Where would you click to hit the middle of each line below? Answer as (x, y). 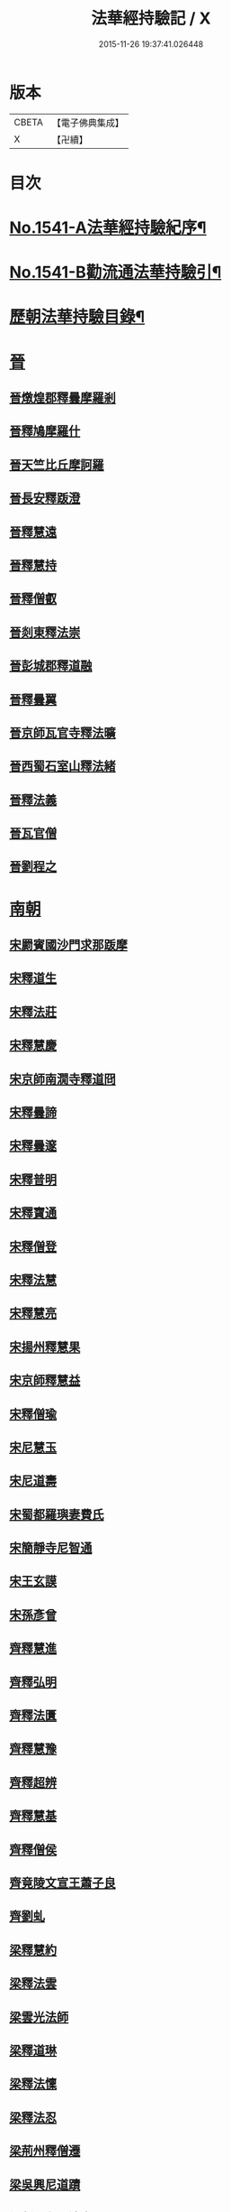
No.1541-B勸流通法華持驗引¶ (115, 273)
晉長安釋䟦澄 (45, 499)
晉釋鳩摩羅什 (45, 431)
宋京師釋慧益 (45, 1380)
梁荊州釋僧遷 (45, 2151)
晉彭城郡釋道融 (51, 666)
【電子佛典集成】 (88, 123)
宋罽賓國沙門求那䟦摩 (68, 945)
